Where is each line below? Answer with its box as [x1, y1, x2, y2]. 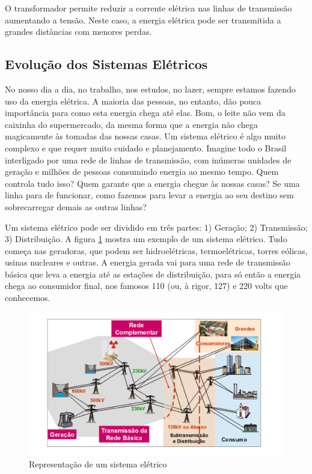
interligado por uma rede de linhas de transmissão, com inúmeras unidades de [5, 153, 292, 166]
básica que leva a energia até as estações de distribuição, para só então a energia [5, 267, 301, 280]
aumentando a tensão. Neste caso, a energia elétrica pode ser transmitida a [5, 13, 281, 26]
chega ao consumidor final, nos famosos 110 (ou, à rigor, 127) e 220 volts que [5, 279, 288, 292]
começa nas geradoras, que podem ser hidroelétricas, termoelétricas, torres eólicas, [5, 244, 308, 257]
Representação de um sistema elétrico [29, 457, 167, 470]
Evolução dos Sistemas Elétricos [5, 55, 208, 73]
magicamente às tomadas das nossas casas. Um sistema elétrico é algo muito [5, 130, 286, 142]
